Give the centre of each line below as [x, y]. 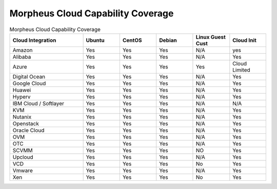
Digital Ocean [29, 77]
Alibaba [22, 57]
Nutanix [22, 116]
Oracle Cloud [28, 130]
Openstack [26, 124]
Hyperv [22, 97]
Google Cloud [29, 83]
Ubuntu [95, 40]
